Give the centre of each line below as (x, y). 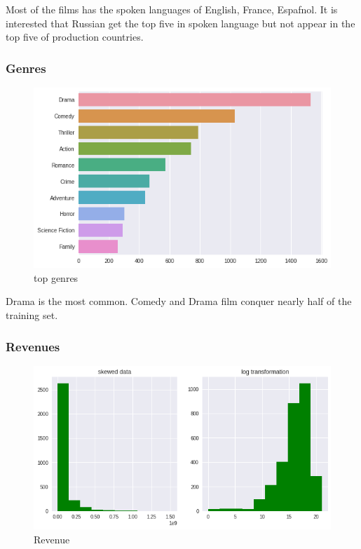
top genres (56, 277)
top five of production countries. (75, 37)
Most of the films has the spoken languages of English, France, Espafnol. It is (172, 9)
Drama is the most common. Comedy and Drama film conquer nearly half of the (179, 301)
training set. (32, 314)
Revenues (33, 346)
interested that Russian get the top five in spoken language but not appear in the (180, 23)
